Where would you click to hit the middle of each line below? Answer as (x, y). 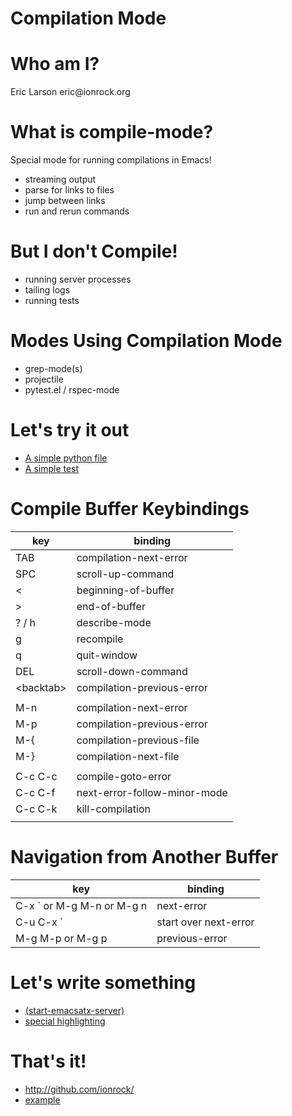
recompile (100, 639)
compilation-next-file (128, 756)
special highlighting (65, 1021)
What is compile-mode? (112, 132)
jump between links (65, 201)
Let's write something (103, 982)
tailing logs (47, 290)
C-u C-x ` (39, 922)
